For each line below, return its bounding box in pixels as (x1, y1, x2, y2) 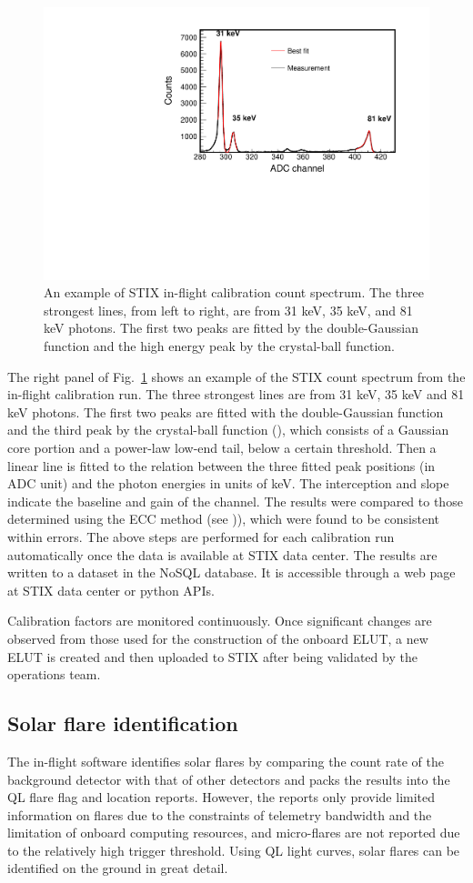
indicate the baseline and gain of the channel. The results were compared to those (7, 491, 463, 510)
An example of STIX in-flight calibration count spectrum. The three (44, 283, 424, 302)
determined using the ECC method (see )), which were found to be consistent (7, 509, 439, 528)
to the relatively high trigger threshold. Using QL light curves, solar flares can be (7, 840, 460, 859)
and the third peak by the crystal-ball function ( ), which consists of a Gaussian (7, 420, 449, 439)
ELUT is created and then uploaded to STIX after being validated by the (7, 647, 418, 666)
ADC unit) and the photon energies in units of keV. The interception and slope (7, 474, 449, 493)
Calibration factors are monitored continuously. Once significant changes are (7, 611, 432, 630)
